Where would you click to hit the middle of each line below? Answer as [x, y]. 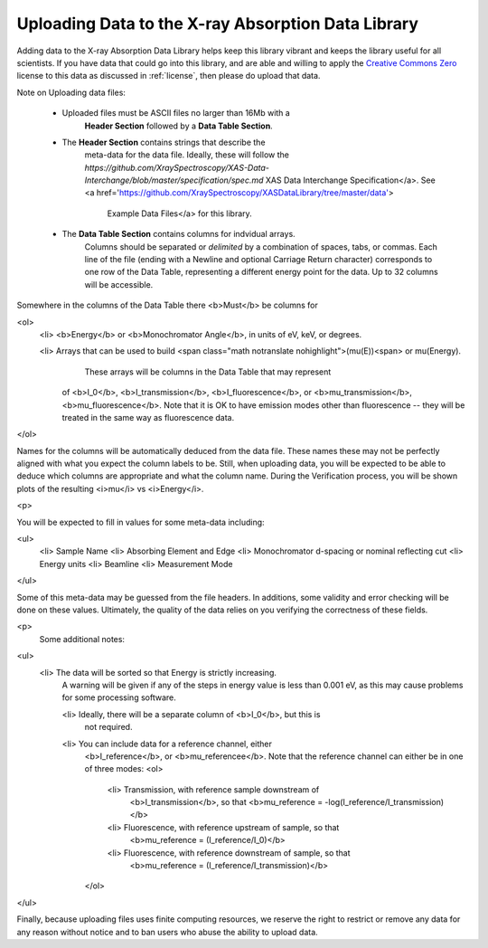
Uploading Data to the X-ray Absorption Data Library [218, 24]
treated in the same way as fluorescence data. [148, 417]
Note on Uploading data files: [71, 92]
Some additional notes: [82, 639]
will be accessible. [119, 284]
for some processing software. [119, 697]
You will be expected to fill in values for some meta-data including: [141, 522]
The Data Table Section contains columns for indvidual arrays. [178, 234]
